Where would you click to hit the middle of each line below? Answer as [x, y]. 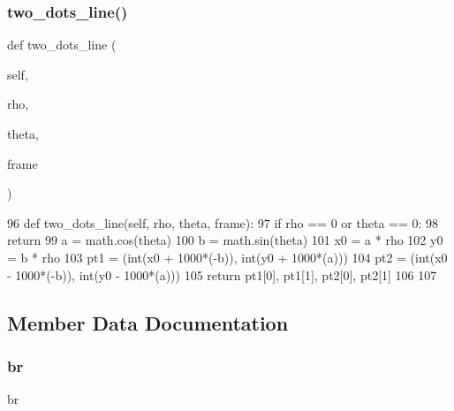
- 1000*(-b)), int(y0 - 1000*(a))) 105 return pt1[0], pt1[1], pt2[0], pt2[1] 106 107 [222, 274]
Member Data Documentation [148, 322]
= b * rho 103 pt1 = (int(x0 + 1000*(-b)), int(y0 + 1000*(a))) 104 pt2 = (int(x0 [227, 257]
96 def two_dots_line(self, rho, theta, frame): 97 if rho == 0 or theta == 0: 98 [223, 222]
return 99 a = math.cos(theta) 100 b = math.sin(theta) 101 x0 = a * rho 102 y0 [225, 240]
